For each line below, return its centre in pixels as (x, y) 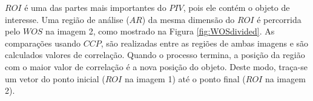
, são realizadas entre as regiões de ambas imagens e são (205, 43)
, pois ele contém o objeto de (236, 7)
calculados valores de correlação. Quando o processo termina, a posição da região (155, 55)
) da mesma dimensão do (188, 19)
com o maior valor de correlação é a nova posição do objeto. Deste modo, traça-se (156, 66)
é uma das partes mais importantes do (95, 7)
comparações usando (43, 43)
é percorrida (279, 19)
